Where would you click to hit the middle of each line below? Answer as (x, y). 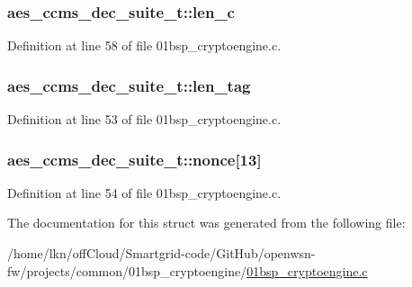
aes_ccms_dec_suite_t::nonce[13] (134, 159)
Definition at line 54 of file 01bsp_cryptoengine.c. (144, 192)
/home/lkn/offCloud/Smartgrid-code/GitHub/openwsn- (161, 253)
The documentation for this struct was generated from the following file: (206, 223)
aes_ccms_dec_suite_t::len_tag (129, 85)
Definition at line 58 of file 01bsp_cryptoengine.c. (144, 45)
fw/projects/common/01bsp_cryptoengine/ (127, 270)
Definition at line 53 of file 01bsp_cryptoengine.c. (144, 119)
